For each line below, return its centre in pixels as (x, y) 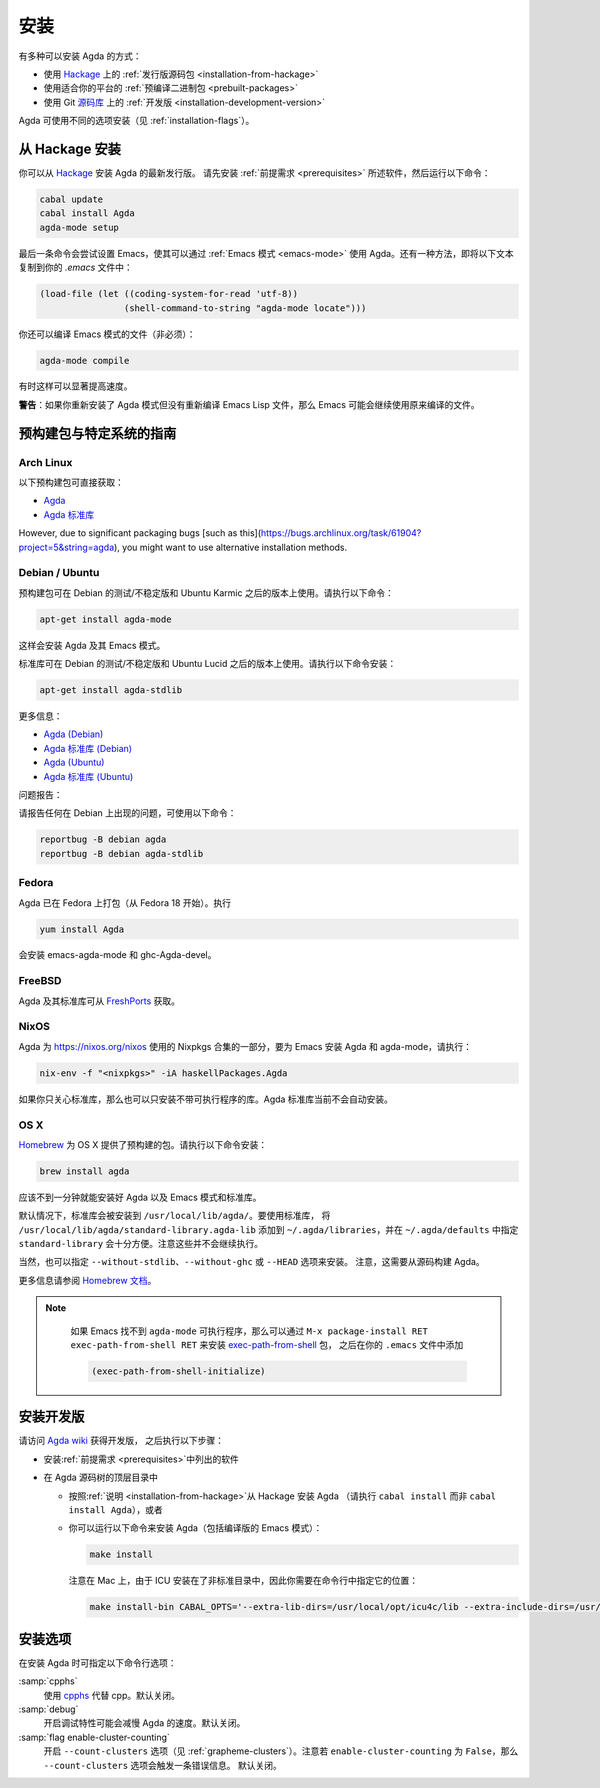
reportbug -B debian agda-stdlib (121, 853)
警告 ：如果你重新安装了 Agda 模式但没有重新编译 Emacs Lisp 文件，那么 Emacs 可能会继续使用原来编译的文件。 (249, 404)
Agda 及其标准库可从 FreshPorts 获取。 (99, 1001)
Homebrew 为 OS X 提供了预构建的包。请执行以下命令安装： (143, 1144)
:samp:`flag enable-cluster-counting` (94, 1737)
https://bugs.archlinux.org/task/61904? (341, 533)
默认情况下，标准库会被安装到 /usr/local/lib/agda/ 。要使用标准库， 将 (174, 1216)
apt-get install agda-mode (105, 619)
